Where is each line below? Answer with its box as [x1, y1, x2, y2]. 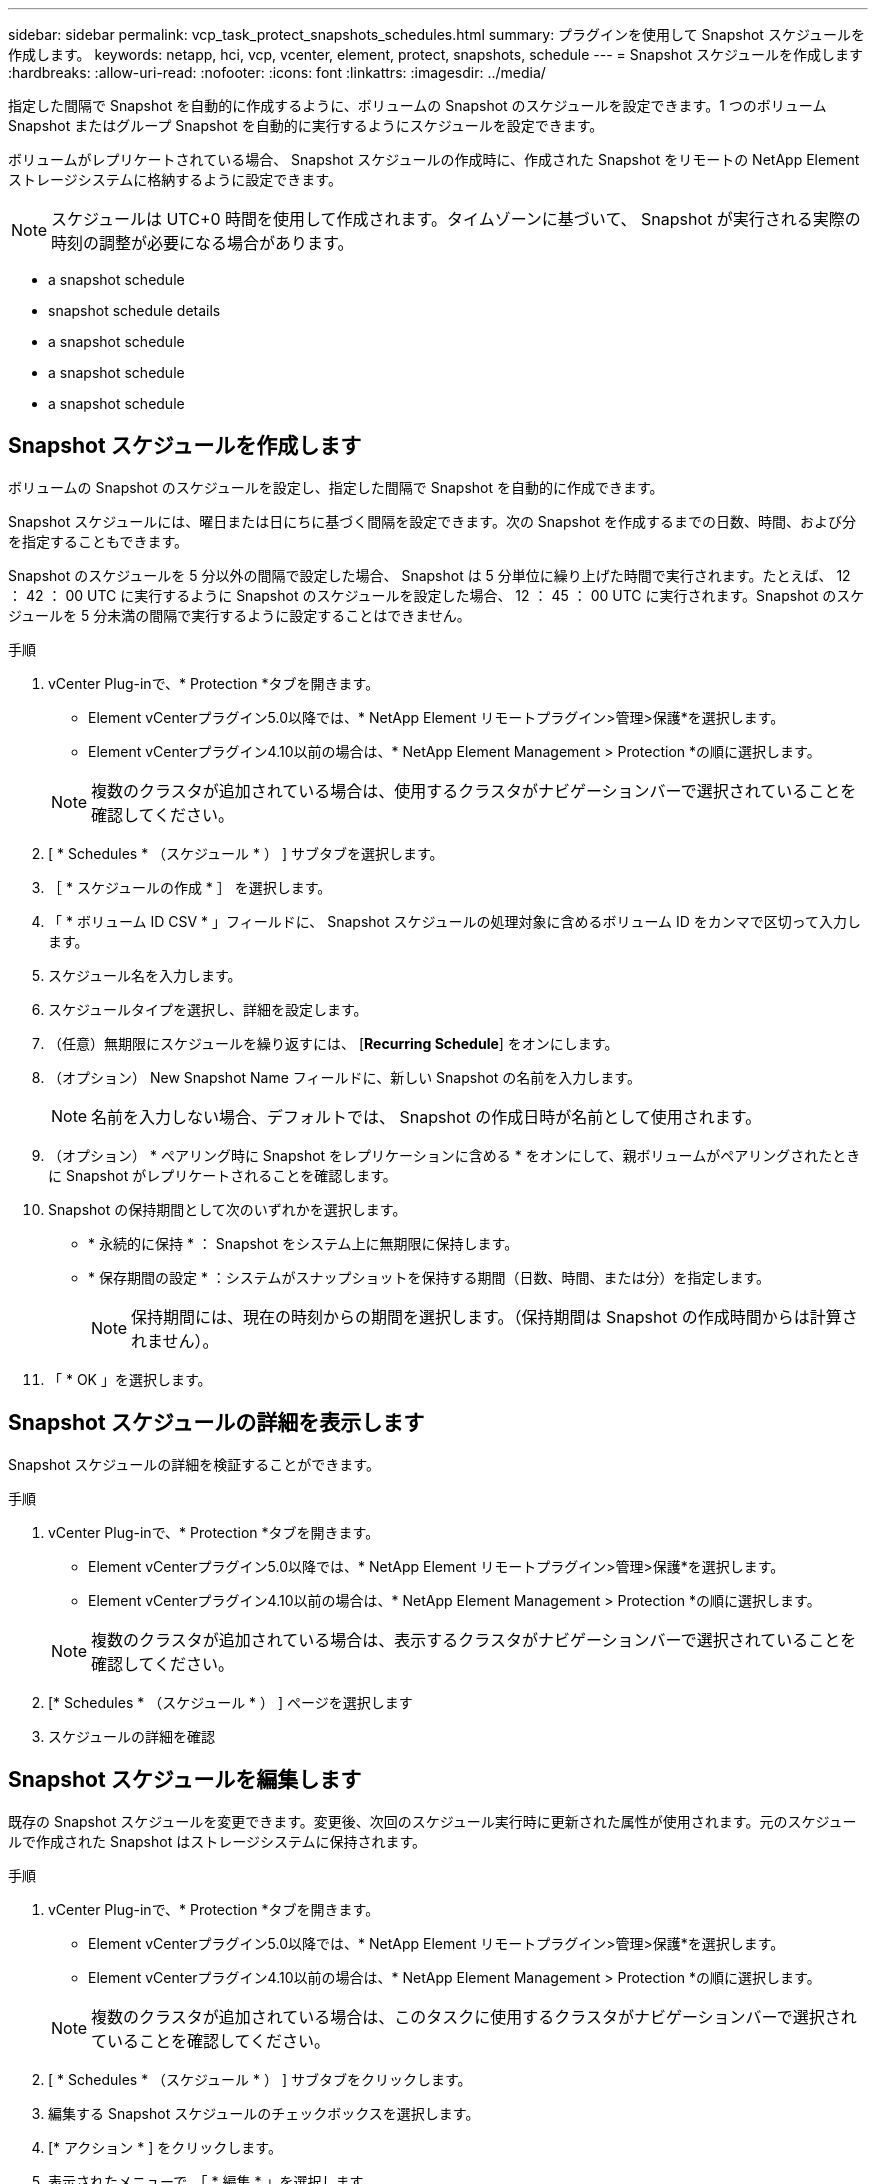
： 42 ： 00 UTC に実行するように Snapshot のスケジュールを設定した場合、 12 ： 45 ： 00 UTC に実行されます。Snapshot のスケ [8, 586, 865, 604]
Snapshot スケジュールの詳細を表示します [8, 1410, 425, 1436]
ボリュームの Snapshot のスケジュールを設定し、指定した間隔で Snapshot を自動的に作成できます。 [8, 478, 664, 496]
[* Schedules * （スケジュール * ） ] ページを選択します [48, 1693, 413, 1711]
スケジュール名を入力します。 [48, 966, 242, 984]
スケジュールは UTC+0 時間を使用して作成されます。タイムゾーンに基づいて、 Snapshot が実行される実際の [51, 209, 861, 229]
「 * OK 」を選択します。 [48, 1370, 212, 1388]
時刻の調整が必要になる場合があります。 [51, 233, 354, 253]
